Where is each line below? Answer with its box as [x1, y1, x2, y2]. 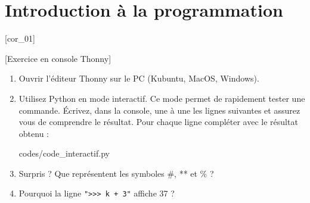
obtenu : [18, 127, 49, 139]
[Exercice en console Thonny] [5, 52, 111, 64]
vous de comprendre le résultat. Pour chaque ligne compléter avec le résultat [18, 115, 298, 128]
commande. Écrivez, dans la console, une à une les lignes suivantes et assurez [18, 104, 300, 116]
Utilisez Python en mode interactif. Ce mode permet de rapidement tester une [18, 92, 305, 104]
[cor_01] [5, 32, 35, 45]
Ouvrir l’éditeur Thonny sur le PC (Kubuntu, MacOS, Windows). [18, 72, 259, 85]
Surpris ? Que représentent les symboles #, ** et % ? [18, 167, 214, 179]
